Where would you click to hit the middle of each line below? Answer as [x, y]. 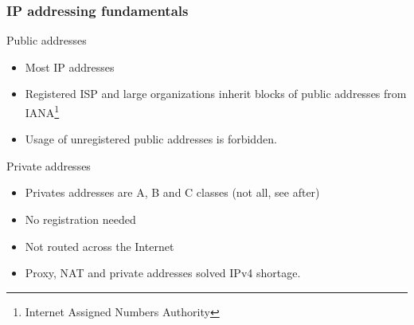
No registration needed [80, 219]
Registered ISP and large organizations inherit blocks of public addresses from [216, 94]
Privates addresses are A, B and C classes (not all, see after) [172, 192]
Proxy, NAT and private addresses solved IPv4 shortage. [163, 273]
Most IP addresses [70, 67]
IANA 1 [42, 111]
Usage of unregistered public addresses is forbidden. [151, 139]
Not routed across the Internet [100, 246]
